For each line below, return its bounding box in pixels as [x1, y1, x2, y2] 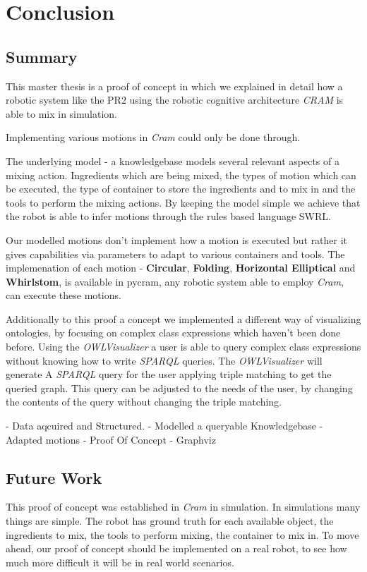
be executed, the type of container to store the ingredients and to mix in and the [6, 181, 356, 196]
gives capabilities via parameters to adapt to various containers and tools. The [6, 246, 345, 261]
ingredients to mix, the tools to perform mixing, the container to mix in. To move [6, 527, 359, 542]
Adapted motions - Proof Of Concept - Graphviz [6, 432, 216, 446]
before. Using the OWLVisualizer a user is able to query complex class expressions [6, 339, 361, 354]
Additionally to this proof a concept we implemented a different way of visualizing [6, 311, 361, 326]
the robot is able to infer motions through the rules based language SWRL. [6, 209, 331, 224]
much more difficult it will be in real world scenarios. [6, 554, 234, 569]
